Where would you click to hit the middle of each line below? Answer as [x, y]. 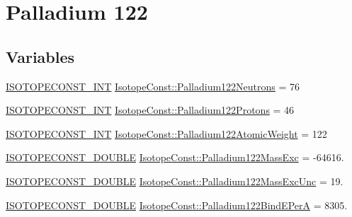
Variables [40, 56]
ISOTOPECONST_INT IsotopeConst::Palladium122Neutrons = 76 [153, 86]
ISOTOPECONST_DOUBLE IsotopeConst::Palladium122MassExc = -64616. [175, 157]
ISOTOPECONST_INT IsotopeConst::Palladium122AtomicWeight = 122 [166, 133]
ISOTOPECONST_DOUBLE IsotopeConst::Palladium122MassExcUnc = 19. [175, 181]
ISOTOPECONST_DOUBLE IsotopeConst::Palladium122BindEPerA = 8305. [177, 205]
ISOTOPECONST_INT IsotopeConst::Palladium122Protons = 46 [150, 110]
